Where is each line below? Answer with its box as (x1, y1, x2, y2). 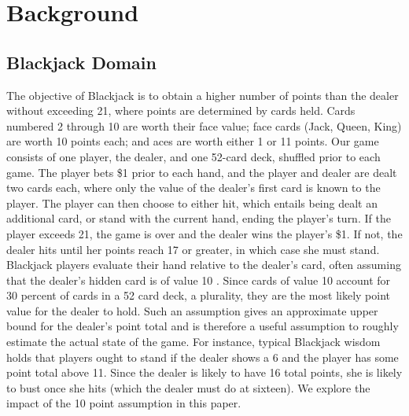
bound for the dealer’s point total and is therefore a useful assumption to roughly (6, 318, 399, 334)
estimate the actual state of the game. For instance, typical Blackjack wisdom (6, 333, 381, 350)
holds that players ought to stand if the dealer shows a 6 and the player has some (6, 348, 399, 365)
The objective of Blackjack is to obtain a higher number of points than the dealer (6, 87, 399, 103)
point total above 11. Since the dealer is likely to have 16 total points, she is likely (6, 364, 403, 381)
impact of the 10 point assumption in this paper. (6, 395, 241, 411)
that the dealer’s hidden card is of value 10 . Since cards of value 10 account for (6, 271, 391, 288)
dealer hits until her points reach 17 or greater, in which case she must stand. (6, 241, 380, 257)
